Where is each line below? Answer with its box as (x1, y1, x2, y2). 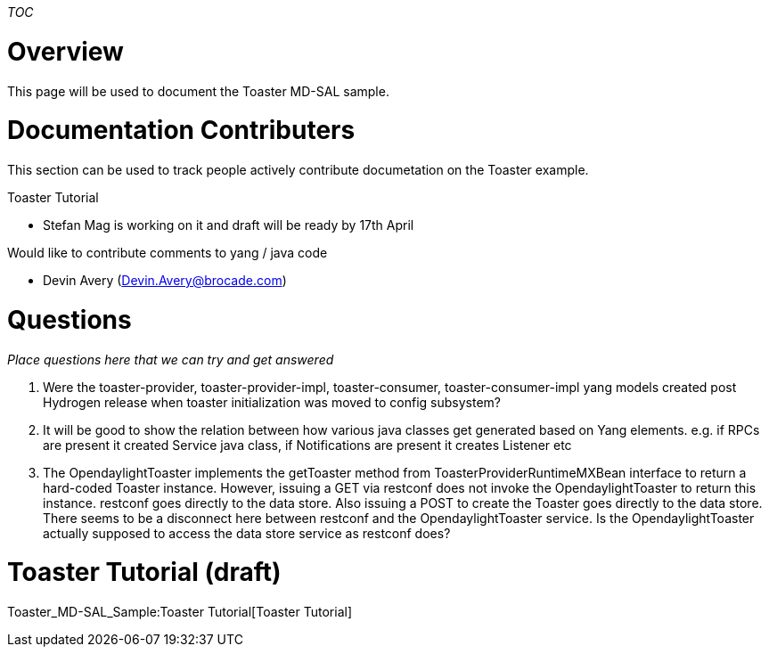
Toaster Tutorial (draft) (7, 557, 282, 588)
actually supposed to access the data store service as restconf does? (43, 525, 451, 541)
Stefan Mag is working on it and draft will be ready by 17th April (43, 217, 414, 233)
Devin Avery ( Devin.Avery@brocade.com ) (43, 273, 287, 288)
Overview (7, 36, 124, 67)
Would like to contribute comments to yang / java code (7, 245, 328, 260)
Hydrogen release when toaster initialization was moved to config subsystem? (43, 394, 501, 410)
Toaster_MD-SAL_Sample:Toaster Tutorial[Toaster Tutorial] (7, 604, 353, 619)
